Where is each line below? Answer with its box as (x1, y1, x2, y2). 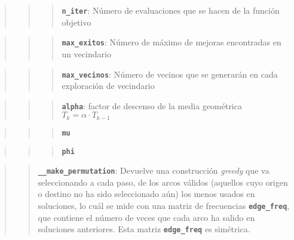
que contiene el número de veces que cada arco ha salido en (38, 211, 255, 223)
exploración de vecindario (62, 79, 155, 92)
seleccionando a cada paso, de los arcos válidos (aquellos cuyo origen (38, 176, 288, 188)
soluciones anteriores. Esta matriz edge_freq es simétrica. (38, 223, 250, 235)
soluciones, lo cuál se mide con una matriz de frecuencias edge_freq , (38, 199, 290, 212)
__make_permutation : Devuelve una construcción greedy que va (38, 164, 269, 177)
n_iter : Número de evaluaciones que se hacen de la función (62, 4, 280, 16)
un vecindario (62, 47, 111, 60)
